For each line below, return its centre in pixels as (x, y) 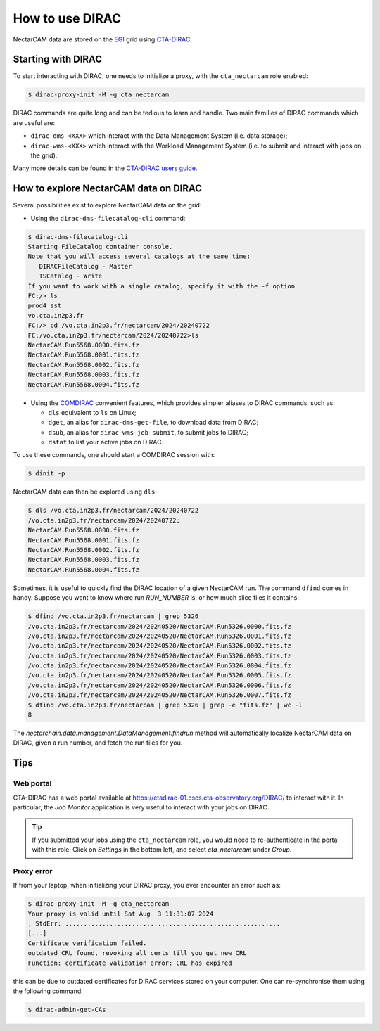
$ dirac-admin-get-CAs (67, 1010)
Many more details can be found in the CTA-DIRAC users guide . (105, 168)
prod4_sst (45, 306)
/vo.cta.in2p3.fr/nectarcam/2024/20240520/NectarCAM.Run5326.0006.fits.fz (160, 685)
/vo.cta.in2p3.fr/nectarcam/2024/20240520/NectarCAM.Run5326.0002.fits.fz (160, 646)
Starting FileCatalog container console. (100, 247)
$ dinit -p (46, 474)
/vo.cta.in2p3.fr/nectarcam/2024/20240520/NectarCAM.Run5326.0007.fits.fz (160, 695)
